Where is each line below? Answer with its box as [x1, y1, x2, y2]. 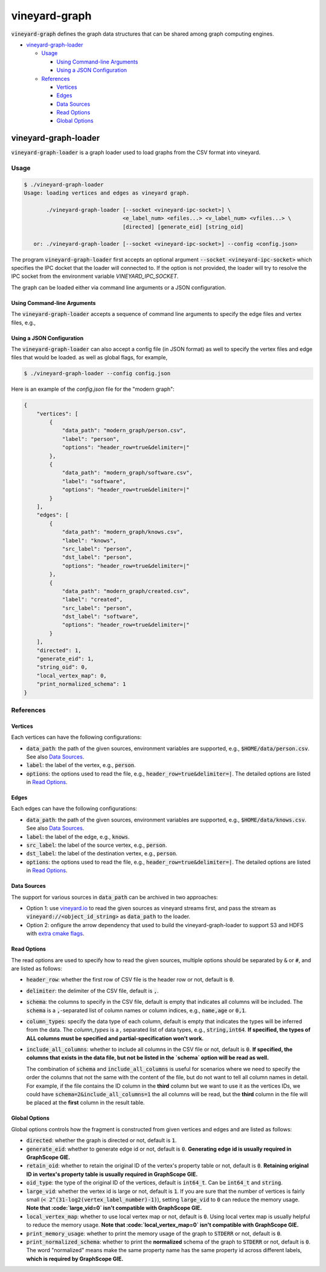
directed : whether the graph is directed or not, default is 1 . [26, 1137, 177, 1144]
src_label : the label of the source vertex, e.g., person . [26, 841, 167, 849]
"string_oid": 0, [36, 664, 88, 670]
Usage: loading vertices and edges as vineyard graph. [24, 190, 190, 196]
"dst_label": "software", [62, 613, 139, 620]
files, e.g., [11, 319, 36, 326]
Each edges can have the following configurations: [11, 805, 138, 812]
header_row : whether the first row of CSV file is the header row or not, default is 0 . [26, 976, 235, 983]
